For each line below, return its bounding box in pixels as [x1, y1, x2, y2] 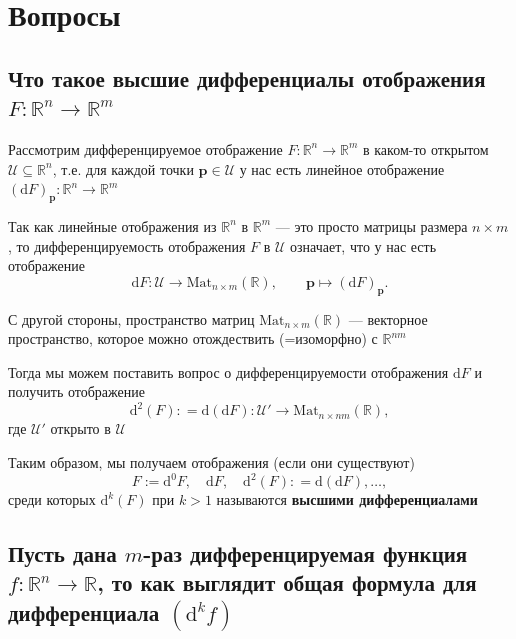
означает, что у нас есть [290, 235, 437, 256]
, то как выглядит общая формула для [97, 567, 477, 598]
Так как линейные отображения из [8, 215, 217, 236]
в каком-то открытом [363, 138, 489, 159]
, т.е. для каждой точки [52, 158, 194, 179]
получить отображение [8, 381, 145, 402]
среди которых [8, 489, 96, 510]
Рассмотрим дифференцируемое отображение [8, 138, 283, 159]
